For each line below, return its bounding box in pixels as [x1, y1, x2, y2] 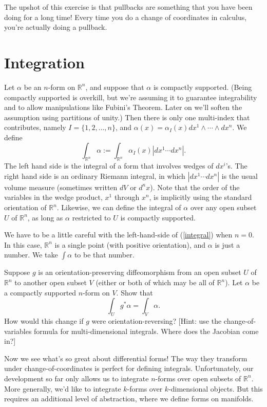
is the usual [221, 170, 258, 181]
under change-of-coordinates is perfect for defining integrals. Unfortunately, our [4, 363, 254, 374]
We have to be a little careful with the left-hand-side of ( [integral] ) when [4, 229, 233, 240]
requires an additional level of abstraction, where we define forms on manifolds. [4, 393, 254, 404]
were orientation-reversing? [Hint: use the [91, 316, 222, 326]
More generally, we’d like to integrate [4, 383, 121, 394]
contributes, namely [4, 122, 66, 133]
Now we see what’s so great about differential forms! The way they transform [4, 353, 247, 363]
